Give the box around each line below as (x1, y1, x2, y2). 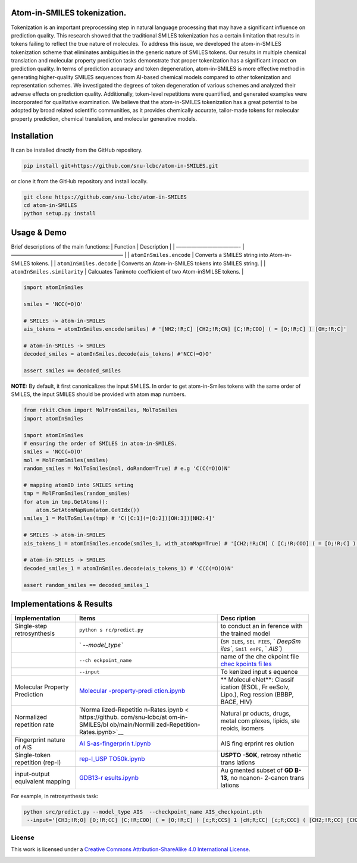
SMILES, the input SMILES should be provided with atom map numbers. (11, 391, 186, 398)
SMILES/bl (79, 720, 108, 729)
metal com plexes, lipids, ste (220, 717, 300, 725)
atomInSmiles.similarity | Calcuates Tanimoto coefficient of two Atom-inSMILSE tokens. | (11, 268, 244, 275)
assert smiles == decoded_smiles (23, 368, 121, 374)
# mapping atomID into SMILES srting (23, 482, 134, 488)
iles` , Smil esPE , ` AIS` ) (220, 645, 283, 653)
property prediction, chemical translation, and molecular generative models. (11, 115, 198, 122)
